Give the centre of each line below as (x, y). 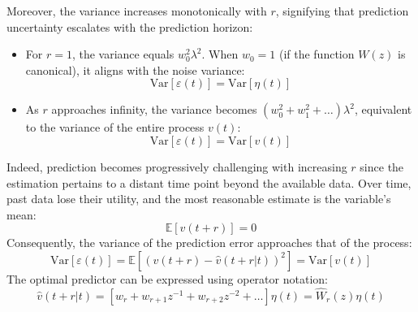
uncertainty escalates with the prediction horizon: (130, 26)
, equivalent (383, 109)
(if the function (317, 54)
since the (382, 166)
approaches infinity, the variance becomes (154, 109)
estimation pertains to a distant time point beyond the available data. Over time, (209, 182)
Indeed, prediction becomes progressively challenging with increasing (177, 166)
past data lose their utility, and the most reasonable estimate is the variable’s (199, 199)
